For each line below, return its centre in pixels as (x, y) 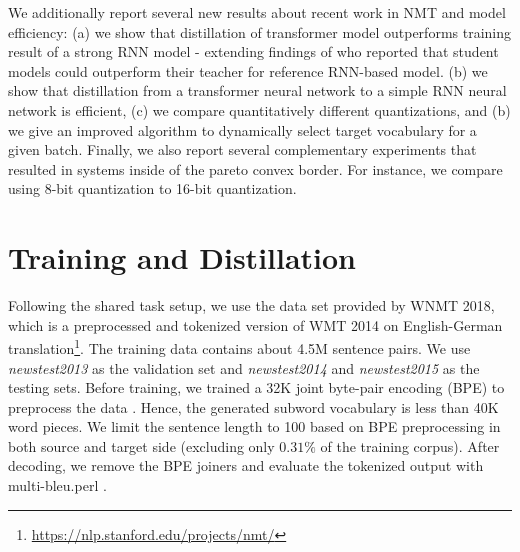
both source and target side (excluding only (141, 445)
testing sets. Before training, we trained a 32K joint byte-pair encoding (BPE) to (256, 387)
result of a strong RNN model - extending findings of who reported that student (253, 51)
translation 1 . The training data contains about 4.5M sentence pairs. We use (239, 346)
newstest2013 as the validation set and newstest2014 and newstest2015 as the (244, 367)
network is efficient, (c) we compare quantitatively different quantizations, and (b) (259, 109)
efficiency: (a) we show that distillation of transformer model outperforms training (260, 31)
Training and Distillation (182, 257)
